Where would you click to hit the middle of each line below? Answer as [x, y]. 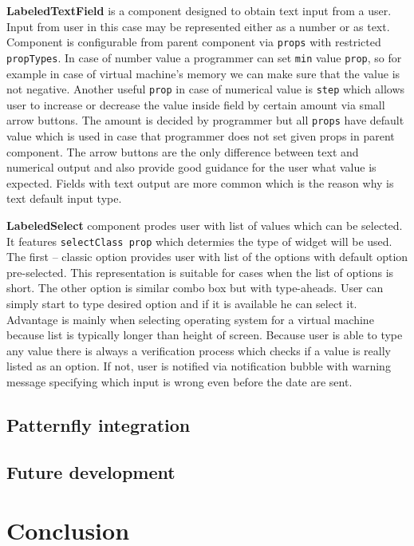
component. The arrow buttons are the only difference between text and [183, 151]
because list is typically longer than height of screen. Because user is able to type [205, 335]
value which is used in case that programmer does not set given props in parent [201, 136]
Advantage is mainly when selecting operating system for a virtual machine [190, 319]
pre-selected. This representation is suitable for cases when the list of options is [200, 272]
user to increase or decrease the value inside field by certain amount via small [196, 104]
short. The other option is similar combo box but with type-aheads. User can [195, 288]
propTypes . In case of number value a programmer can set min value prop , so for [204, 57]
